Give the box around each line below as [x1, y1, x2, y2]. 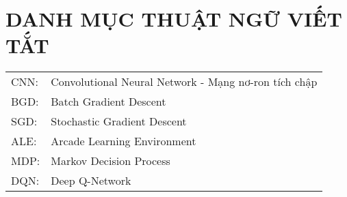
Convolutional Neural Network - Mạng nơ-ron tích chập [51, 74, 318, 90]
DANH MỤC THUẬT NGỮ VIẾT [5, 5, 342, 33]
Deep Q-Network [51, 172, 131, 189]
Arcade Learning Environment [51, 133, 196, 149]
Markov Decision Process [51, 153, 170, 169]
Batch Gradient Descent [51, 93, 166, 110]
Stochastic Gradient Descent [51, 113, 187, 130]
